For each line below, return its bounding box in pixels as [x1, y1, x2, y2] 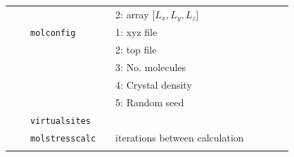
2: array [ [115, 6, 155, 21]
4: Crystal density [115, 77, 192, 92]
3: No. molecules [115, 60, 186, 75]
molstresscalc [30, 133, 96, 144]
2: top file [115, 42, 157, 57]
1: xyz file [115, 25, 158, 39]
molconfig [30, 28, 76, 39]
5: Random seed [115, 94, 184, 109]
